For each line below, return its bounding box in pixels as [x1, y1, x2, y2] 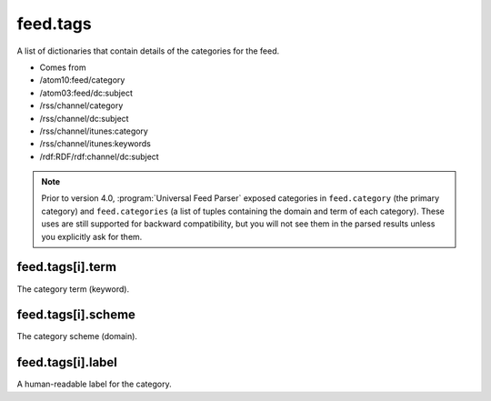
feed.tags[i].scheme [16, 307, 136, 323]
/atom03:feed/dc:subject [39, 87, 134, 98]
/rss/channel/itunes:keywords [39, 138, 152, 149]
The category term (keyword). [16, 283, 130, 295]
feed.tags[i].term [16, 259, 117, 275]
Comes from [39, 62, 86, 73]
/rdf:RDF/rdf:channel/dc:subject [39, 151, 159, 162]
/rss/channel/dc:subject [39, 113, 129, 124]
